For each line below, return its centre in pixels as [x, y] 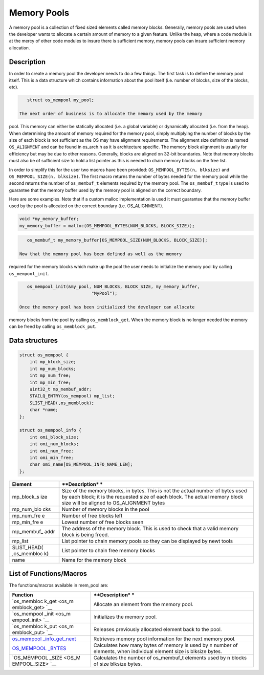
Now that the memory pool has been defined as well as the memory [100, 254]
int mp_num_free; [50, 376]
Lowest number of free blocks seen [103, 522]
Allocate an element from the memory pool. [143, 604]
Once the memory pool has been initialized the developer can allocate [107, 307]
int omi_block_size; [54, 437]
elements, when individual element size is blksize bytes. [158, 651]
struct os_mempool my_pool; [61, 100]
